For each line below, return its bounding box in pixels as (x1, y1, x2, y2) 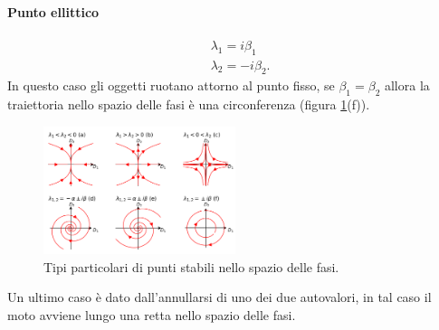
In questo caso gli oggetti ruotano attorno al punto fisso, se (7, 76, 335, 95)
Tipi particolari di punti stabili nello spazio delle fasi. (43, 257, 339, 276)
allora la (384, 76, 430, 95)
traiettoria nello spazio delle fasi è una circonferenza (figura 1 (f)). (7, 95, 370, 114)
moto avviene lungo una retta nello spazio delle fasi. (7, 305, 296, 324)
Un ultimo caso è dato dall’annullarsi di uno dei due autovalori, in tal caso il (7, 288, 432, 306)
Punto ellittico (7, 2, 100, 21)
